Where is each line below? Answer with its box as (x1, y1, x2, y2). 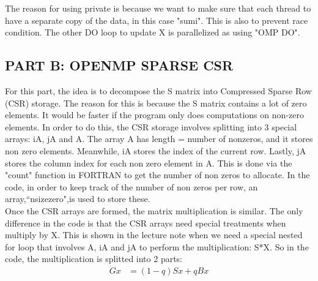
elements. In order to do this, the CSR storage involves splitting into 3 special (5, 120, 297, 133)
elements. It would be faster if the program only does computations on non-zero (5, 108, 304, 121)
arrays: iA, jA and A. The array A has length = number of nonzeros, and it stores (5, 132, 313, 145)
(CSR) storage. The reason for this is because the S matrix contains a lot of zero (5, 96, 307, 109)
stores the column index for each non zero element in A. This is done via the (5, 156, 292, 169)
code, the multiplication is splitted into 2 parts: (5, 252, 183, 265)
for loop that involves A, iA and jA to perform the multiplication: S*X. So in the (5, 240, 309, 253)
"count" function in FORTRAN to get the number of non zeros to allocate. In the (5, 168, 310, 181)
